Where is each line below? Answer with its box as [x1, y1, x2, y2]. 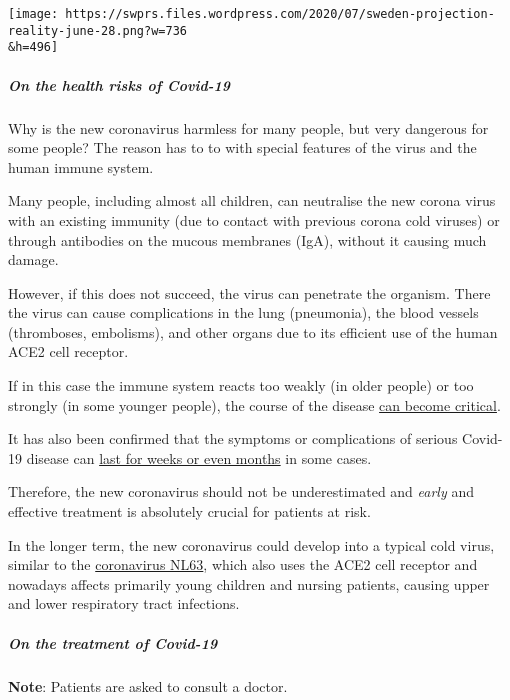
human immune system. [8, 156, 154, 177]
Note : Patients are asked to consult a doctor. [8, 675, 288, 696]
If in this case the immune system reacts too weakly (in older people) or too [8, 375, 474, 396]
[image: [8, 7, 59, 21]
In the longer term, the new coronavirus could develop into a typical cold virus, [8, 534, 495, 555]
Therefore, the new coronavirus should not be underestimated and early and [8, 481, 474, 502]
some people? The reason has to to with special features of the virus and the [8, 137, 477, 158]
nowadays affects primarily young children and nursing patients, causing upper [8, 573, 490, 594]
